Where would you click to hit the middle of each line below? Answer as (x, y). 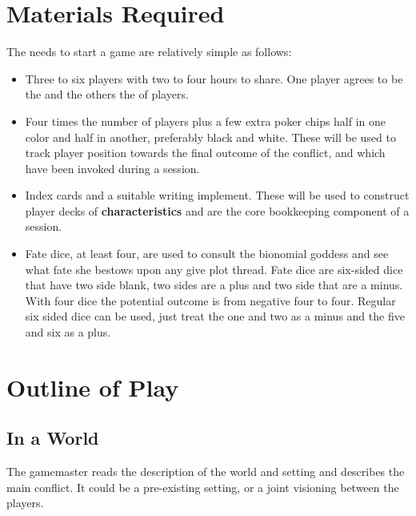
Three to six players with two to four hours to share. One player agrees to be (214, 78)
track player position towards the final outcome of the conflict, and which (205, 153)
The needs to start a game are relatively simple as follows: (149, 52)
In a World (53, 438)
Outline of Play (93, 387)
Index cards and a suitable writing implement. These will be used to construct (217, 195)
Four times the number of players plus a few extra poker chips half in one (206, 121)
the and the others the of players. (107, 94)
